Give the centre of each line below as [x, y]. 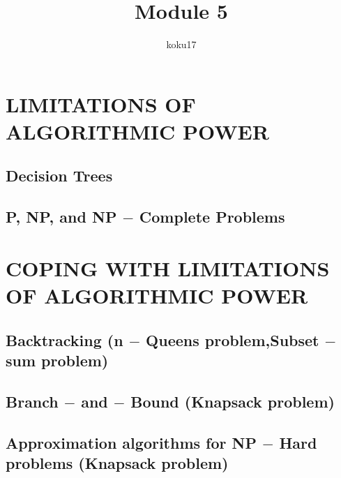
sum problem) [57, 360]
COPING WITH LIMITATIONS [168, 268]
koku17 [181, 44]
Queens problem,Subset [233, 339]
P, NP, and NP [61, 217]
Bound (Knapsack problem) [233, 401]
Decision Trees [59, 175]
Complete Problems [212, 217]
